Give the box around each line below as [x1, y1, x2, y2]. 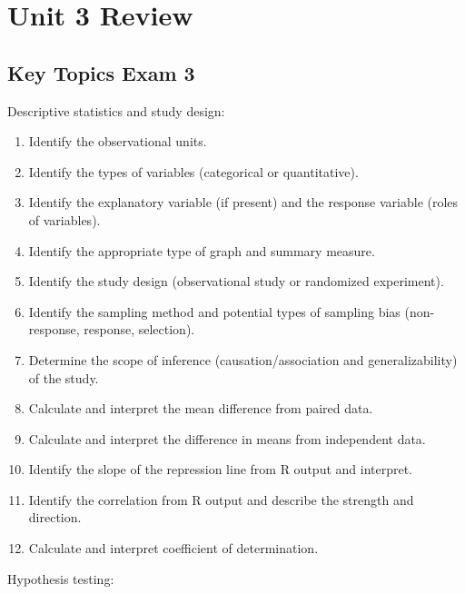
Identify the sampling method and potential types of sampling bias [28, 302, 401, 321]
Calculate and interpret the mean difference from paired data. [28, 399, 373, 418]
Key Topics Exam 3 [7, 58, 195, 86]
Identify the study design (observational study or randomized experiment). [28, 272, 444, 291]
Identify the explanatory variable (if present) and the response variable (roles [28, 193, 459, 212]
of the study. [28, 368, 99, 387]
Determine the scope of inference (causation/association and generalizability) [28, 350, 458, 369]
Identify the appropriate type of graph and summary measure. [28, 241, 375, 260]
